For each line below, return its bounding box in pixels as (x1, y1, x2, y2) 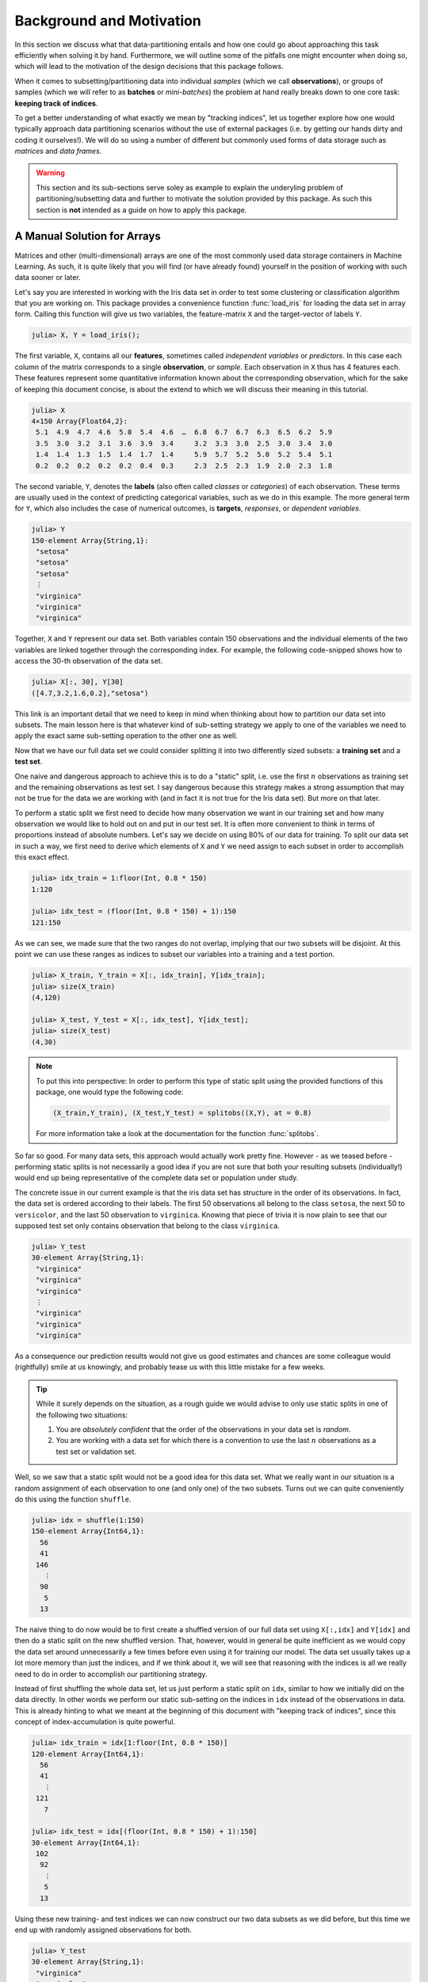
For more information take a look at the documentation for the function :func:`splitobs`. (36, 1129, 319, 1138)
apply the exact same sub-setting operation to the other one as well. (14, 731, 238, 740)
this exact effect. (14, 852, 70, 862)
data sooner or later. (14, 273, 81, 282)
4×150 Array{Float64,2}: (31, 417, 128, 426)
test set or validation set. (55, 1447, 136, 1456)
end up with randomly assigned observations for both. (14, 1925, 192, 1934)
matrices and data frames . (14, 147, 102, 156)
